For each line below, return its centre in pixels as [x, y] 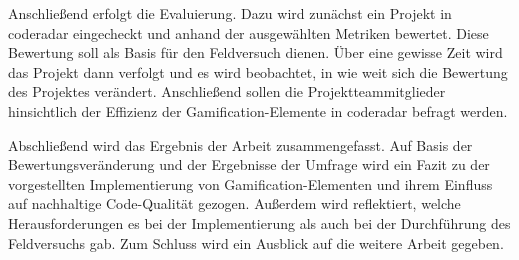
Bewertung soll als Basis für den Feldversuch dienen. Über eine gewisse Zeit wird [255, 52]
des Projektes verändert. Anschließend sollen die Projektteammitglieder [227, 91]
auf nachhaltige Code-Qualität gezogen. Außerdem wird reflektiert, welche [234, 203]
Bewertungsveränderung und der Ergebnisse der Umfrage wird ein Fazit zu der [249, 164]
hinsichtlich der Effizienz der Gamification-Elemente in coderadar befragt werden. [258, 110]
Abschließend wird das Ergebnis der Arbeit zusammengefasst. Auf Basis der [240, 144]
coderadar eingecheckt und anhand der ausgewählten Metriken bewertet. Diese [248, 32]
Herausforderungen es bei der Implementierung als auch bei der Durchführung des [259, 222]
